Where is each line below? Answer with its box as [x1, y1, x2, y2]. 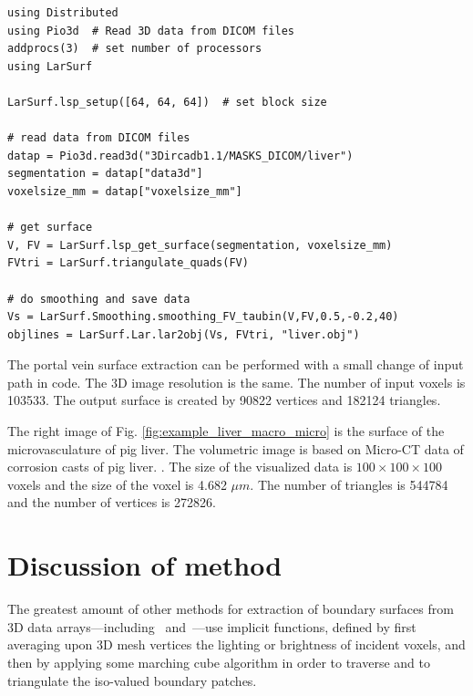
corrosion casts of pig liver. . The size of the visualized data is [7, 457, 353, 476]
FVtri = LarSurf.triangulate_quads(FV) [7, 256, 249, 270]
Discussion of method [7, 546, 283, 584]
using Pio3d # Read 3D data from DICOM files [7, 24, 294, 37]
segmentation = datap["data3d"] [7, 167, 203, 181]
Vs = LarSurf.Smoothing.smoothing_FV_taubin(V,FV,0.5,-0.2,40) [7, 310, 399, 324]
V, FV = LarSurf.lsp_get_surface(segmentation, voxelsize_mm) [7, 238, 393, 252]
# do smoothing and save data [7, 292, 190, 306]
